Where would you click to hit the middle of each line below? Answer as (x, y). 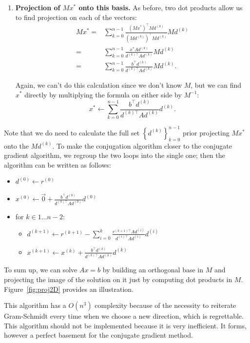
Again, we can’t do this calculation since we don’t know (98, 85)
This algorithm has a (35, 305)
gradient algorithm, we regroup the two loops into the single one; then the (115, 155)
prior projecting (206, 132)
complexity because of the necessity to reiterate (165, 305)
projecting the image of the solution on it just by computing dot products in (118, 279)
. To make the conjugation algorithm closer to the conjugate (142, 145)
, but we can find (216, 85)
